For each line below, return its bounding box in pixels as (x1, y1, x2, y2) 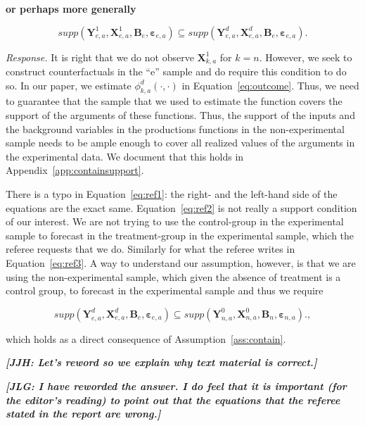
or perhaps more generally (6, 1, 136, 15)
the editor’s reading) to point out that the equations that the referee (6, 392, 340, 407)
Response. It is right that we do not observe (6, 49, 194, 64)
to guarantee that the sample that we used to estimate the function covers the (6, 94, 342, 108)
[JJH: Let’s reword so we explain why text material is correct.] (6, 355, 317, 370)
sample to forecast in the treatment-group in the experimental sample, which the (6, 227, 354, 242)
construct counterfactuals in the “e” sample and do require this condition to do (6, 64, 347, 79)
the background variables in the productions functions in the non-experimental (6, 121, 345, 136)
